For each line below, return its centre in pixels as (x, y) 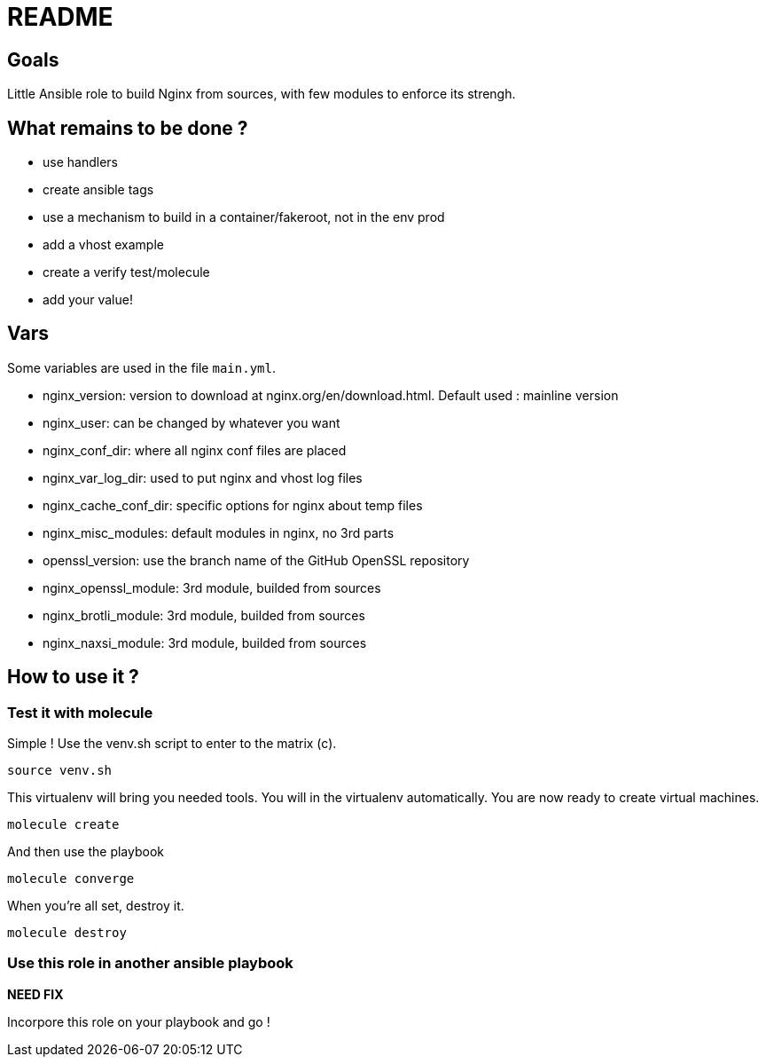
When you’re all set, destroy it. (96, 906)
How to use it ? (73, 677)
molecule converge (71, 879)
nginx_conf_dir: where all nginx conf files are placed (195, 450)
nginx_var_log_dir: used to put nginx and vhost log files (203, 477)
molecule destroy (67, 933)
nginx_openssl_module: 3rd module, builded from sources (212, 587)
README (60, 17)
